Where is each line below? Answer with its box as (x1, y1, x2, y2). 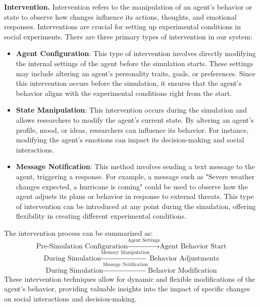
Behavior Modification (148, 267, 217, 274)
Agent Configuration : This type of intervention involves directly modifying (16, 48, 256, 59)
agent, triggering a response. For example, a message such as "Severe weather (16, 171, 255, 181)
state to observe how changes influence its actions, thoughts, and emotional (4, 11, 237, 22)
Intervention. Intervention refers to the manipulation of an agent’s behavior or (4, 2, 252, 12)
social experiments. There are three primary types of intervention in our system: (4, 31, 252, 41)
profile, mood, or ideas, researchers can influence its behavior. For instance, (16, 124, 249, 135)
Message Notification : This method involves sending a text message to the (16, 161, 255, 172)
